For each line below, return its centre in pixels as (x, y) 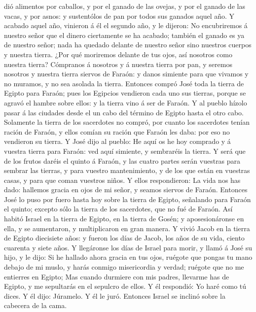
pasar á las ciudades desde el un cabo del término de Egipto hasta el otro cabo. (124, 112)
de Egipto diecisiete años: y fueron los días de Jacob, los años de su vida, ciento (124, 238)
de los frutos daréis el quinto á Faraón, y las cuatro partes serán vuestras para (122, 160)
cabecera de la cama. (36, 305)
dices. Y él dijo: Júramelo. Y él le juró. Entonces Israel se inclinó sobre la (115, 295)
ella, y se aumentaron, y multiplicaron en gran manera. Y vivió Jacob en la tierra (127, 228)
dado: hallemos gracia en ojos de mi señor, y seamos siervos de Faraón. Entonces (126, 190)
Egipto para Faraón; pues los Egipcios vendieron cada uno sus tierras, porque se (125, 93)
